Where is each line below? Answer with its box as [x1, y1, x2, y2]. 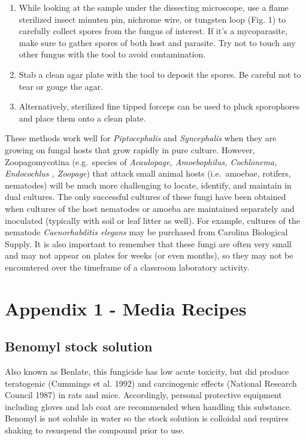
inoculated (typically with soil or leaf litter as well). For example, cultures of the [5, 214, 300, 226]
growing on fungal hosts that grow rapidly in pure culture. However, [5, 143, 255, 156]
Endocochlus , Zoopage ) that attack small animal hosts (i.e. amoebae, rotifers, [5, 167, 291, 180]
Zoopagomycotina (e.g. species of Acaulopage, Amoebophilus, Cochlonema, [5, 155, 277, 168]
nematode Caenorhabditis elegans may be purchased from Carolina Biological [5, 226, 288, 238]
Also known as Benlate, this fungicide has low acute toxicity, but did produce [5, 365, 289, 378]
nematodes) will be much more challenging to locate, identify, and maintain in [5, 178, 292, 191]
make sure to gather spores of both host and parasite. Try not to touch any [19, 36, 296, 48]
